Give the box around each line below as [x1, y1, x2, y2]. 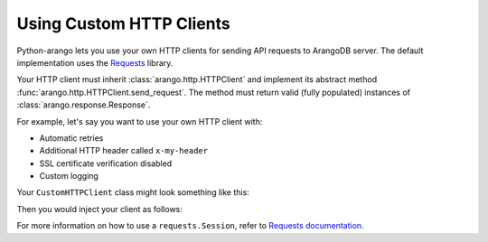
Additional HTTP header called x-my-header [39, 145, 208, 156]
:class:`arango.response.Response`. [16, 99, 151, 110]
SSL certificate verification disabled [39, 158, 173, 169]
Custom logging [39, 171, 99, 181]
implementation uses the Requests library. [16, 57, 174, 68]
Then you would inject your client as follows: [16, 203, 183, 214]
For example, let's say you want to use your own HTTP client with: [16, 116, 263, 126]
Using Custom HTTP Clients [16, 14, 230, 33]
